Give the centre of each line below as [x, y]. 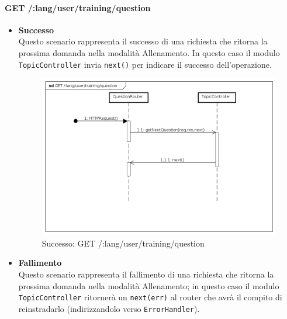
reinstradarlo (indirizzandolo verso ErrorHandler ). [109, 308]
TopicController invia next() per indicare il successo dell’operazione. [145, 64]
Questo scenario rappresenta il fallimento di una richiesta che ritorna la [146, 274]
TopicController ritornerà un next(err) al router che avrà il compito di [150, 297]
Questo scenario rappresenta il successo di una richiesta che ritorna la [143, 41]
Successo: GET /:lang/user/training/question [123, 243]
